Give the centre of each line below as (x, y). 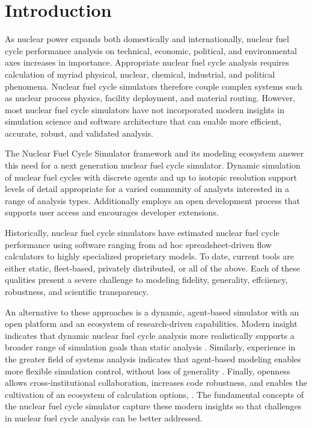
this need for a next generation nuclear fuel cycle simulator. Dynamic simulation (153, 165)
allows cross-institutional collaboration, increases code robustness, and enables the (156, 383)
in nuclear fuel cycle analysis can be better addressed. (104, 417)
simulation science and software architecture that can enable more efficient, (143, 121)
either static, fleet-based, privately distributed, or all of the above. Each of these (153, 268)
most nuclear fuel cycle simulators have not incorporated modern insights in (145, 109)
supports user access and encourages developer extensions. (112, 212)
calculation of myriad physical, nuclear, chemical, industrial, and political (140, 74)
